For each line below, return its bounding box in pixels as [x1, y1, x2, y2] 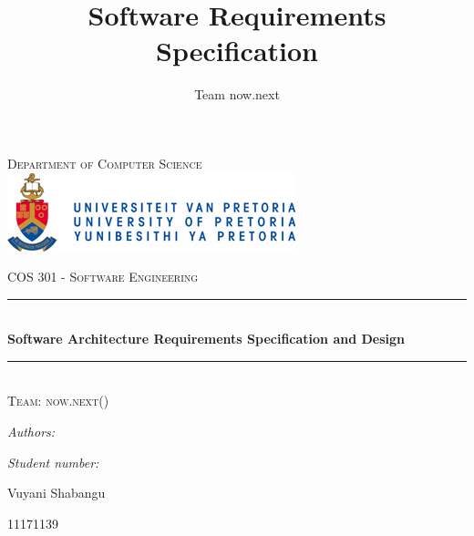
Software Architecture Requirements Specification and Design [7, 329, 406, 348]
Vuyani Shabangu [7, 483, 106, 502]
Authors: [7, 422, 56, 441]
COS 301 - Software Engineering [7, 267, 199, 286]
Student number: [7, 452, 99, 471]
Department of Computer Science [7, 153, 202, 172]
